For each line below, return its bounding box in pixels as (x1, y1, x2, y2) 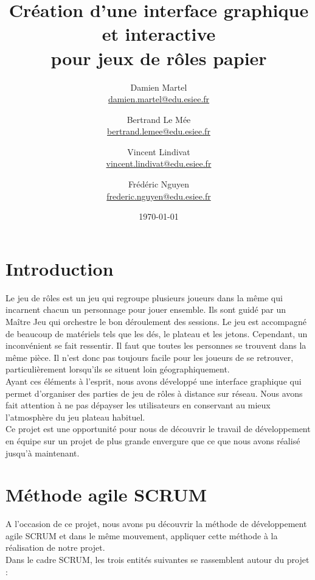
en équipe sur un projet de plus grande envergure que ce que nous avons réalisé (5, 434, 300, 447)
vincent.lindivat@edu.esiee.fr (106, 157, 212, 170)
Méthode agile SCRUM (5, 482, 207, 507)
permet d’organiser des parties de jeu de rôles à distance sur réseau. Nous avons (5, 386, 303, 399)
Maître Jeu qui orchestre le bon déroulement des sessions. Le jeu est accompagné (5, 315, 306, 327)
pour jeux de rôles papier (50, 45, 267, 70)
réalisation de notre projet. (5, 541, 105, 554)
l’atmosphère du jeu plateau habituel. (5, 410, 145, 423)
